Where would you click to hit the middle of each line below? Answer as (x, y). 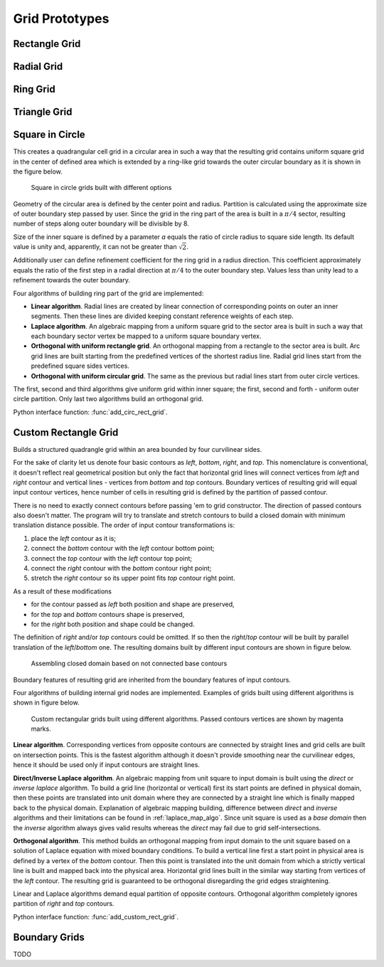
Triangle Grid (43, 112)
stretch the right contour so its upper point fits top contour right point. (133, 578)
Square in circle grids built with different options (101, 188)
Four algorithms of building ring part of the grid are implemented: (108, 293)
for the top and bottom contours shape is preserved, (108, 614)
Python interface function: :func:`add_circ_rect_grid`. (91, 412)
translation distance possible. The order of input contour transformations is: (124, 525)
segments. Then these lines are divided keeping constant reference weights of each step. (162, 316)
